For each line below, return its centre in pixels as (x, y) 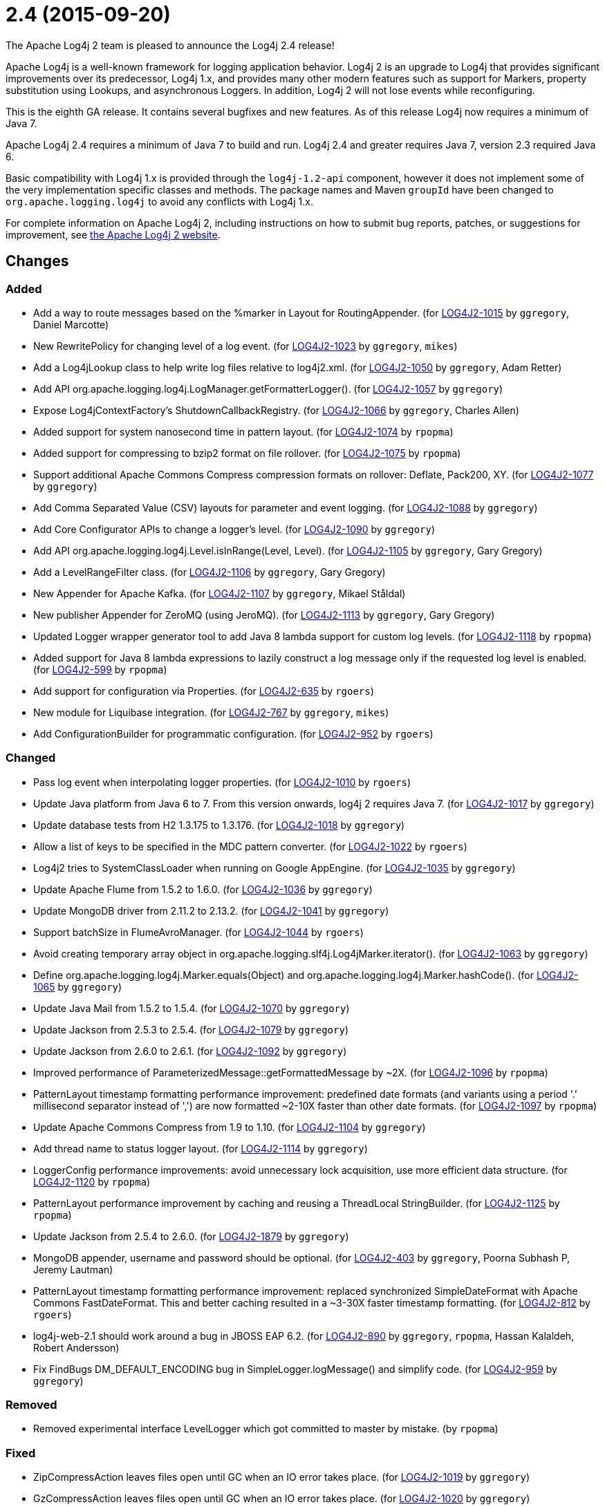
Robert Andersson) (76, 1347)
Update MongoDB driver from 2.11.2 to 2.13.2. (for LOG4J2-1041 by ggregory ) (211, 910)
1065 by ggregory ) (78, 986)
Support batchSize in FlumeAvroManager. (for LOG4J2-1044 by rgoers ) (198, 932)
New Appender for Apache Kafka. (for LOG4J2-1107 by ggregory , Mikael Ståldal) (220, 593)
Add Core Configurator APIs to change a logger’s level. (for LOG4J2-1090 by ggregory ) (234, 529)
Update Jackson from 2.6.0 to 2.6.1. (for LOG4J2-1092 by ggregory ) (190, 1051)
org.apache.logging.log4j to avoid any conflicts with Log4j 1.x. (159, 201)
